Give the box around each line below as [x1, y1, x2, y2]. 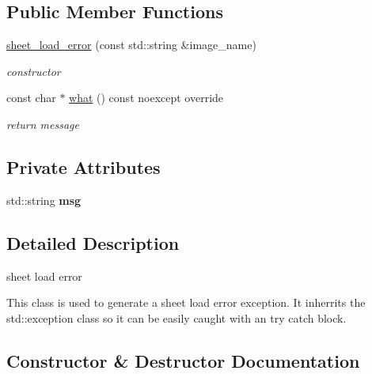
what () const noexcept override [69, 89, 224, 106]
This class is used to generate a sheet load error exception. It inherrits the [6, 294, 366, 311]
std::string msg [6, 191, 82, 208]
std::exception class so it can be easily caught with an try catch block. [6, 309, 347, 326]
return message [6, 115, 79, 132]
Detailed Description [6, 230, 180, 255]
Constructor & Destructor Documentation [6, 348, 360, 372]
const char [6, 89, 56, 106]
